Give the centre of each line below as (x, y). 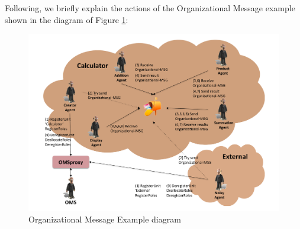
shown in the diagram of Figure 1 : (67, 19)
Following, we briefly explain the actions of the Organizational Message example (150, 8)
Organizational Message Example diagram (105, 219)
